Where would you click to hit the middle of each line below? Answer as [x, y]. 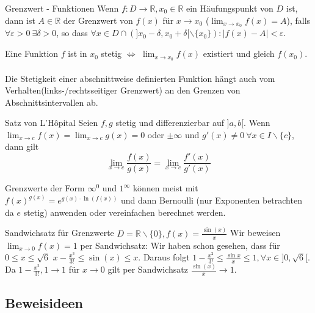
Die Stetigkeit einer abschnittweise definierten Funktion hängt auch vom [140, 78]
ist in [78, 53]
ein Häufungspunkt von [230, 8]
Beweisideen [44, 302]
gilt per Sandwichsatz [148, 269]
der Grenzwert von [98, 20]
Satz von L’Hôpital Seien [52, 123]
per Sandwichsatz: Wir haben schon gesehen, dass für [180, 245]
